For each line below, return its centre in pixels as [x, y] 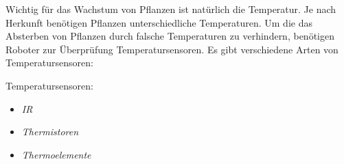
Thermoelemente [56, 154]
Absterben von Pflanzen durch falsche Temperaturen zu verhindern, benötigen [170, 36]
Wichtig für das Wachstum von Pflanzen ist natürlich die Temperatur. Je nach [171, 9]
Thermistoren [50, 132]
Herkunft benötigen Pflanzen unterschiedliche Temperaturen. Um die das [159, 22]
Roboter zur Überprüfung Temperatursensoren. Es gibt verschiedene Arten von [172, 49]
